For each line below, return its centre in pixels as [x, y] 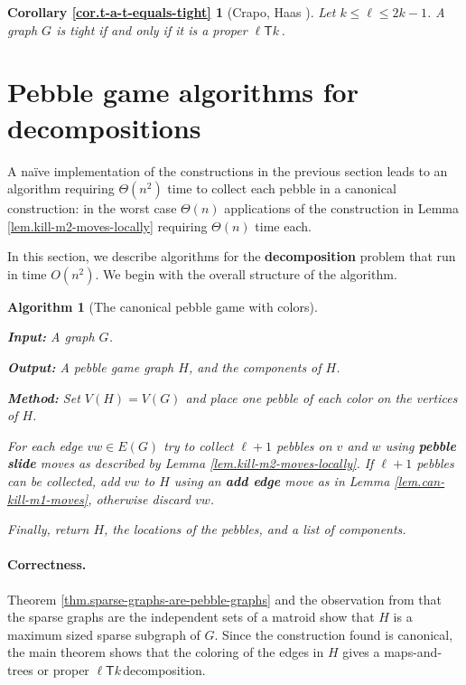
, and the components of [255, 367]
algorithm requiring [61, 188]
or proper [63, 669]
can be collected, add [64, 481]
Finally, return [48, 529]
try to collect [199, 445]
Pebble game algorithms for [183, 92]
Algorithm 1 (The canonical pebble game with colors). [163, 306]
